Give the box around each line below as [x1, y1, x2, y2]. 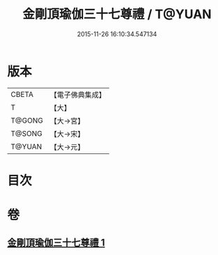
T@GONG [10, 116, 43, 125]
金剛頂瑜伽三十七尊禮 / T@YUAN [22, 6, 212, 22]
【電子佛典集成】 [49, 90, 106, 100]
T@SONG [10, 128, 43, 138]
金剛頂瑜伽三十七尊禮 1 [7, 237, 106, 249]
